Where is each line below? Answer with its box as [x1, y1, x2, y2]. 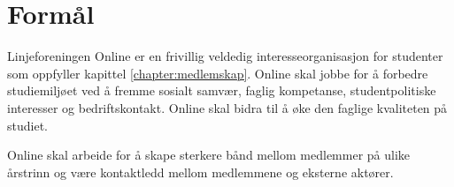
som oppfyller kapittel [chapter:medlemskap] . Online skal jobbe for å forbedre [7, 64, 428, 82]
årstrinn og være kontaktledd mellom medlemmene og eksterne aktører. [7, 162, 394, 181]
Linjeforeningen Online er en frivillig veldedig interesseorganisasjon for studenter [7, 47, 443, 65]
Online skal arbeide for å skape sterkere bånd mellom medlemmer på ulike [7, 146, 411, 164]
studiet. [7, 116, 48, 134]
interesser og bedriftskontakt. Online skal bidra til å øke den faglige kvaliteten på [7, 98, 448, 116]
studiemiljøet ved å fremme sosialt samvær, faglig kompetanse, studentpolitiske [7, 81, 436, 100]
